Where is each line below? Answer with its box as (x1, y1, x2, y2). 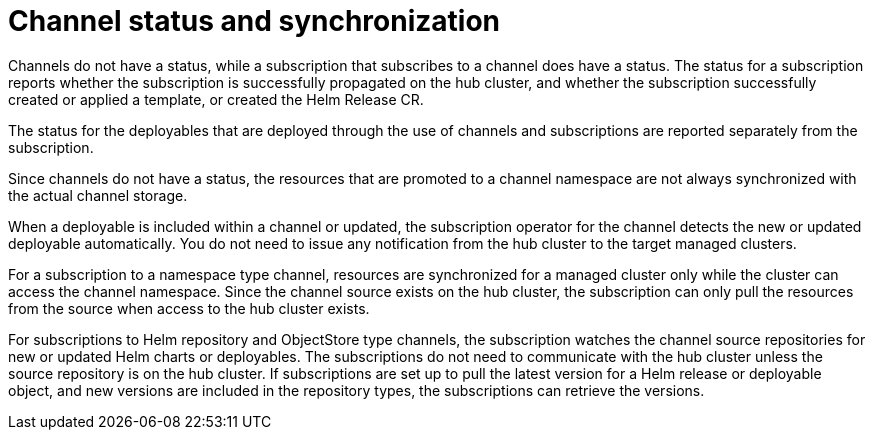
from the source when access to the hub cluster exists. (8, 299, 370, 317)
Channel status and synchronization (8, 4, 500, 38)
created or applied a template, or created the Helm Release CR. (8, 90, 424, 108)
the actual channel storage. (8, 186, 188, 204)
